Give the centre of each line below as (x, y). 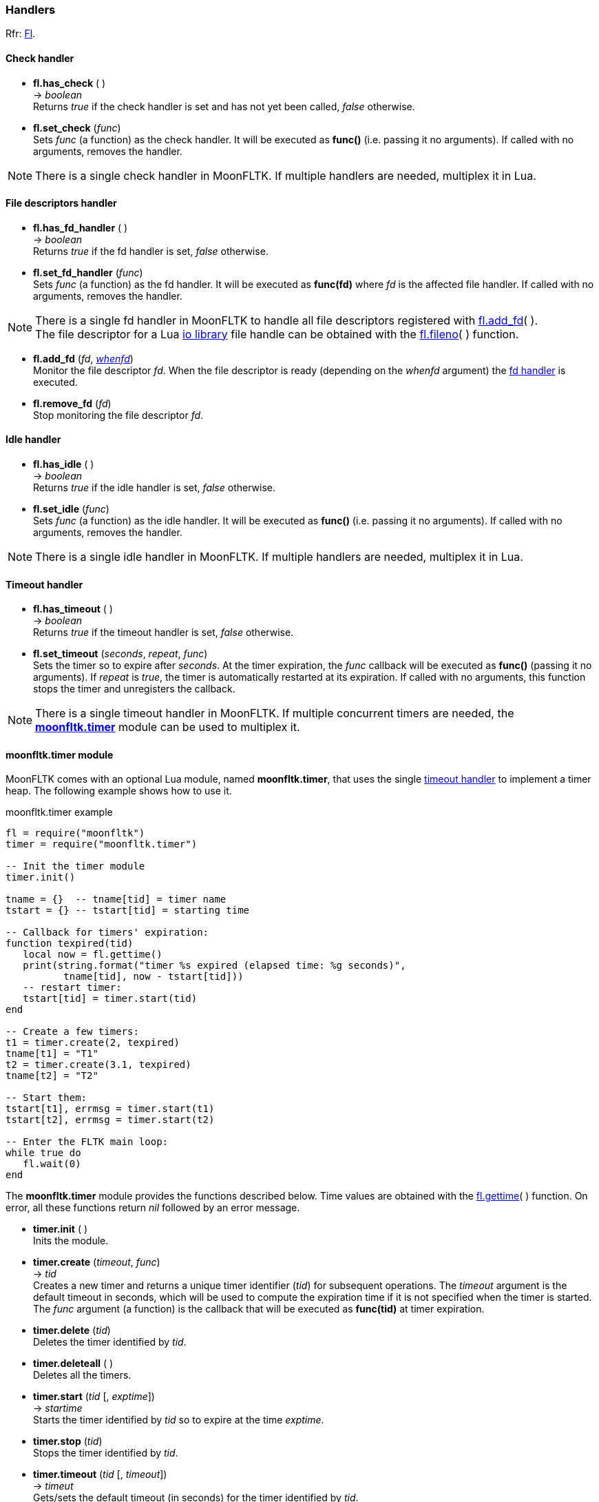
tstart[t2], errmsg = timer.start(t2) (110, 1120)
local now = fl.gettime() (93, 955)
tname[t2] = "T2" (52, 1076)
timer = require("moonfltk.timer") (102, 844)
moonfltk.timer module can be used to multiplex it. (168, 727)
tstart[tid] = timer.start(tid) (110, 999)
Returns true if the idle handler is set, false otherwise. (154, 488)
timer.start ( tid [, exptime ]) (94, 1397)
